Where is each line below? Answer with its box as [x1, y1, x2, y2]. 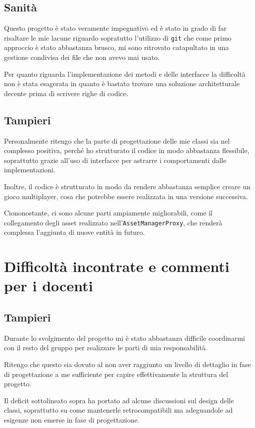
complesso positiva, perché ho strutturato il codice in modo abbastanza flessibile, [4, 145, 250, 156]
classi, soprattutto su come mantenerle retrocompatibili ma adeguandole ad [4, 405, 233, 415]
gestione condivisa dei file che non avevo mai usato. [4, 52, 160, 62]
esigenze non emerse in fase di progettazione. [4, 414, 140, 425]
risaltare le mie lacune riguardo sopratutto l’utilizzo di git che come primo [4, 32, 232, 43]
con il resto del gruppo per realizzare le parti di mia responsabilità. [4, 342, 207, 353]
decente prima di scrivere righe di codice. [4, 88, 128, 98]
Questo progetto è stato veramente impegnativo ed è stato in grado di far [4, 23, 227, 33]
